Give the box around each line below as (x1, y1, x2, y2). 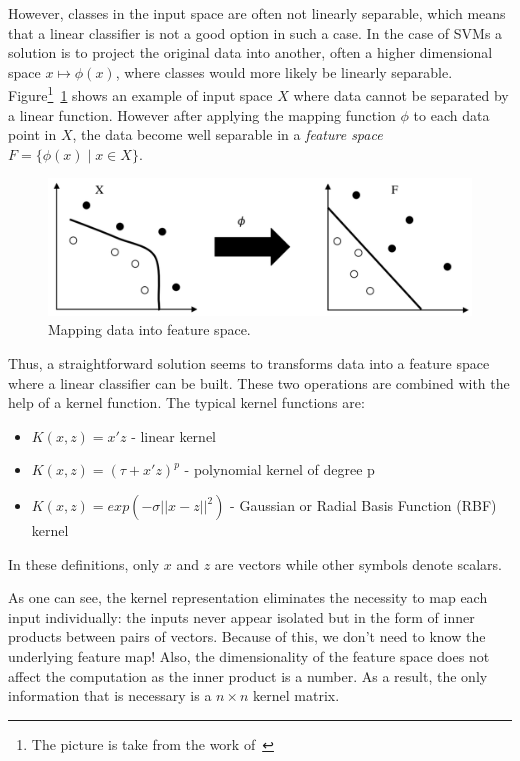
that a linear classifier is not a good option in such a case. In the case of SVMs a (8, 22, 503, 43)
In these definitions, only (8, 553, 160, 574)
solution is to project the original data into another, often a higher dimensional (8, 42, 493, 63)
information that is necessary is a (8, 685, 212, 706)
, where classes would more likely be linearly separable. (115, 61, 453, 82)
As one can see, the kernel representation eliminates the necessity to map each (8, 587, 488, 608)
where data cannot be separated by (293, 85, 509, 106)
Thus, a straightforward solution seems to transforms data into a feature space (8, 353, 490, 374)
